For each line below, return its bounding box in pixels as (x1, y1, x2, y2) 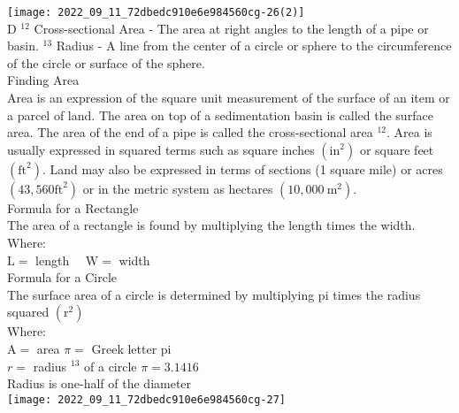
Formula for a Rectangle (7, 198, 139, 217)
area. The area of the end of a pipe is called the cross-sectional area (7, 123, 373, 141)
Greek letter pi (91, 339, 172, 357)
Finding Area (7, 71, 80, 89)
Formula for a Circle (7, 268, 117, 287)
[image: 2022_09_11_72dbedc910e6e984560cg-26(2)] (7, 6, 305, 19)
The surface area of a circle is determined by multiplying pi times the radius (7, 285, 421, 303)
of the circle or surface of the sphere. (7, 53, 205, 72)
